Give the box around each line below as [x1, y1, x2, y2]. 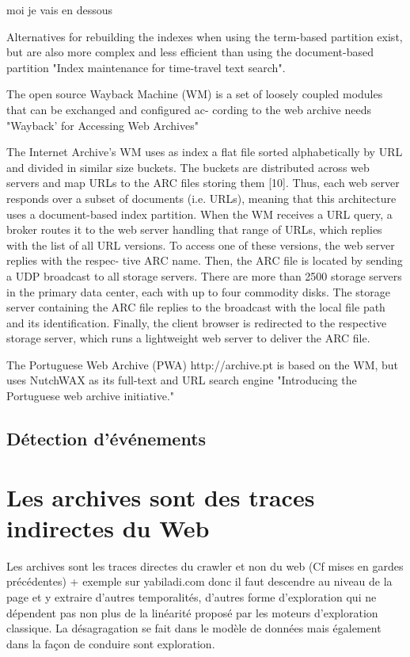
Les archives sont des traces [6, 480, 315, 513]
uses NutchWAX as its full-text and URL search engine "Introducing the [6, 372, 357, 388]
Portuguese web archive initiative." [6, 388, 175, 404]
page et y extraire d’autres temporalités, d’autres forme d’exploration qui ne [6, 588, 377, 605]
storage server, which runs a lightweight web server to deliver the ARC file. [6, 330, 370, 346]
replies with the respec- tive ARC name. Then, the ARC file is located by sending [6, 252, 403, 269]
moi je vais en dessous [6, 2, 113, 17]
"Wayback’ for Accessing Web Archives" [6, 117, 199, 133]
